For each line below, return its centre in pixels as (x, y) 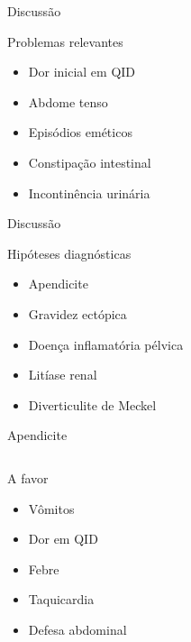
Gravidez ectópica (77, 313)
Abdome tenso (68, 101)
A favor (28, 477)
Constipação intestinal (90, 162)
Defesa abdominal (77, 629)
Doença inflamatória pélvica (106, 344)
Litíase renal (63, 375)
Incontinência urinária (89, 193)
